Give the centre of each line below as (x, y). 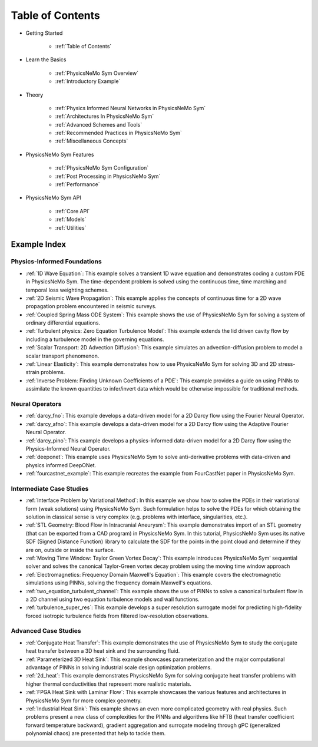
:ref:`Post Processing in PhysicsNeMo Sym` (108, 176)
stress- (286, 364)
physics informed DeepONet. (61, 465)
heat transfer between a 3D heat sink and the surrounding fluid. (103, 651)
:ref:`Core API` (72, 211)
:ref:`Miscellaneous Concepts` (92, 141)
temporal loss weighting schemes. (67, 290)
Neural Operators (36, 404)
